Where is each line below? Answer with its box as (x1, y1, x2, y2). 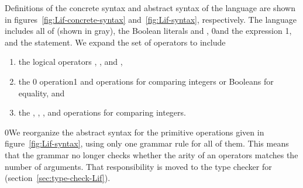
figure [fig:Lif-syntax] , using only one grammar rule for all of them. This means (5, 137, 289, 149)
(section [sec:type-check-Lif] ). (5, 172, 111, 184)
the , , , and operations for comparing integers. (18, 106, 186, 119)
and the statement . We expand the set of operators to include (5, 36, 226, 48)
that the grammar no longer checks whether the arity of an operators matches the (5, 148, 298, 161)
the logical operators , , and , (18, 55, 123, 68)
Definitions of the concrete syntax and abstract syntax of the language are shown (5, 2, 295, 13)
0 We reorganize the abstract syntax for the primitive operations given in (5, 126, 264, 138)
